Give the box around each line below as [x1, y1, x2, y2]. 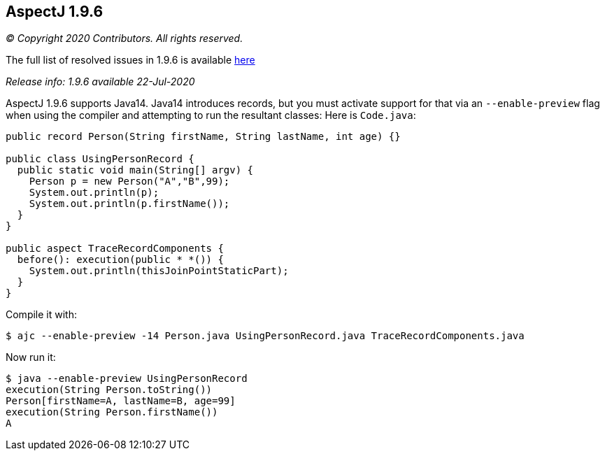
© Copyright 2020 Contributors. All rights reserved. [6, 32, 243, 45]
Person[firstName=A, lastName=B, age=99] [6, 395, 236, 407]
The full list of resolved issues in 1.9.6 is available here [6, 54, 255, 66]
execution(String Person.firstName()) [6, 406, 218, 418]
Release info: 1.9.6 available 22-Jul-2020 [6, 76, 195, 88]
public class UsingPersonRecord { [6, 153, 194, 165]
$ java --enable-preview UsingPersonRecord [6, 373, 248, 385]
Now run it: [6, 351, 56, 364]
